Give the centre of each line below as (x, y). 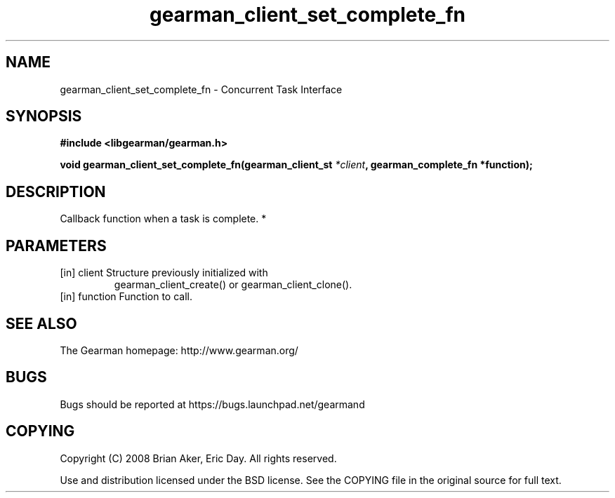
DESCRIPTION (56, 191)
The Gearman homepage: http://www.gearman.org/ (179, 350)
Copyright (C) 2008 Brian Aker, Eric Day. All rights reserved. (198, 458)
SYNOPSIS (44, 116)
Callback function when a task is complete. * (163, 219)
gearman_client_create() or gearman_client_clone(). (233, 285)
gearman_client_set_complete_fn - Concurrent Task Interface (201, 89)
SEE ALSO (41, 323)
